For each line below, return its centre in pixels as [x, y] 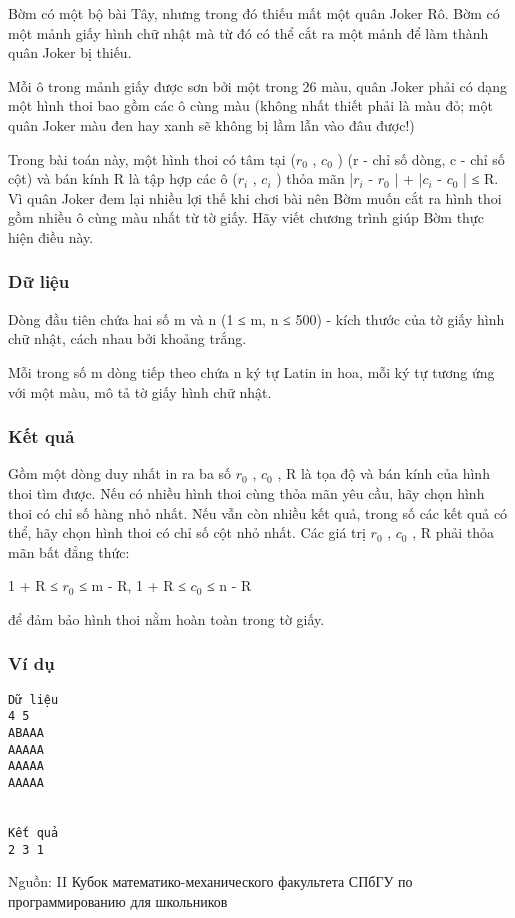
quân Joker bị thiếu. [70, 52]
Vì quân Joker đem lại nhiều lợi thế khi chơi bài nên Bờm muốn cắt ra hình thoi [255, 197]
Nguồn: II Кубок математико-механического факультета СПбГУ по [210, 881]
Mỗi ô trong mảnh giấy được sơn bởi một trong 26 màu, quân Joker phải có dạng [257, 85]
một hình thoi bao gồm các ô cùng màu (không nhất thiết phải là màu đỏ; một [250, 105]
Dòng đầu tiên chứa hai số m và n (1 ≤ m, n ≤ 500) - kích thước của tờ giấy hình [256, 318]
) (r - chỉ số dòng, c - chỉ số [421, 158]
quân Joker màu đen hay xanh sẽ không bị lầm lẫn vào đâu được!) [211, 124]
